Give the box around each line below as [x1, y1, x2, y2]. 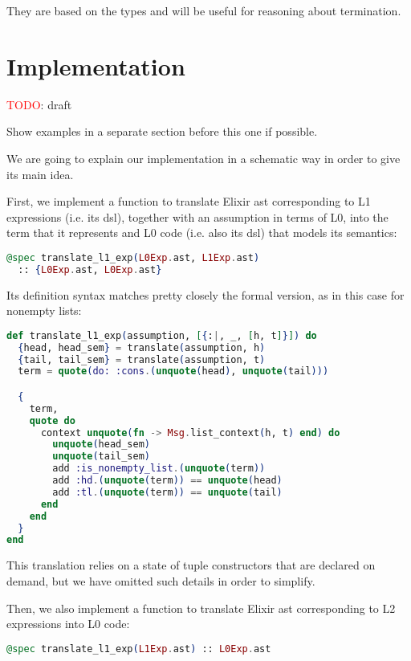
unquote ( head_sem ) [52, 439, 151, 451]
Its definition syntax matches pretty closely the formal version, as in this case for [6, 286, 405, 303]
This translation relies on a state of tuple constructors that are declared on [6, 557, 376, 573]
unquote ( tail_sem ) [52, 451, 151, 463]
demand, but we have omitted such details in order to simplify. [6, 572, 315, 589]
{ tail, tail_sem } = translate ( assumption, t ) [18, 353, 266, 365]
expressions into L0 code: [6, 615, 130, 632]
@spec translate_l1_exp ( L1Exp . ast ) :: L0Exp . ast [6, 643, 271, 655]
